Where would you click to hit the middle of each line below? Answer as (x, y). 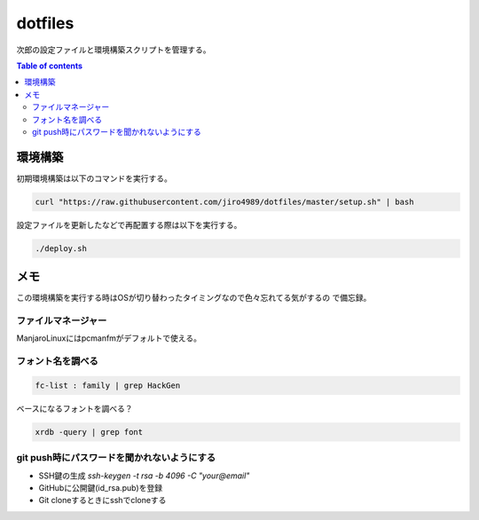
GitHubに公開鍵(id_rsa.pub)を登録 (101, 488)
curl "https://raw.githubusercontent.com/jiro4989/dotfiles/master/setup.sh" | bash (224, 201)
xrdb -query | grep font (89, 432)
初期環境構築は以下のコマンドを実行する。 (94, 178)
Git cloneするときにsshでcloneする (102, 500)
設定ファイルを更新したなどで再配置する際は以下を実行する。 (129, 225)
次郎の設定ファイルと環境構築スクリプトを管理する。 (114, 50)
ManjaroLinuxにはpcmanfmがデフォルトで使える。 (109, 338)
